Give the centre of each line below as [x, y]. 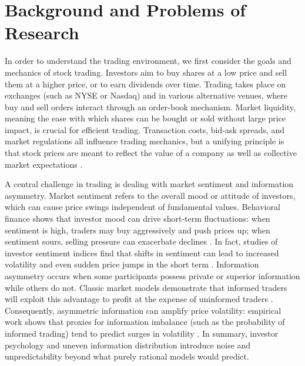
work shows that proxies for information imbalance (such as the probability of [145, 322]
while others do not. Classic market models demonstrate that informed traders [146, 287]
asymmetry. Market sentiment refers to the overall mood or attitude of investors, [150, 195]
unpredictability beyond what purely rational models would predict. [127, 356]
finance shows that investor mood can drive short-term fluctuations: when [138, 218]
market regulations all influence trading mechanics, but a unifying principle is [145, 141]
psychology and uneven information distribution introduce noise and [128, 345]
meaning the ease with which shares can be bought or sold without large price [145, 118]
